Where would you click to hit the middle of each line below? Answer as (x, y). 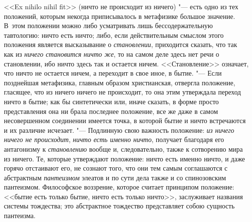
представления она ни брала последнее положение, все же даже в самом (111, 111)
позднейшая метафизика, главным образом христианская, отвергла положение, (120, 82)
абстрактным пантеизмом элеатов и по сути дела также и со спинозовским (115, 177)
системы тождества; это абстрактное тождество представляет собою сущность (119, 206)
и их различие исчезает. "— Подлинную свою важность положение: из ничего (119, 130)
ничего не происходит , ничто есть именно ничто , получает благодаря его (114, 139)
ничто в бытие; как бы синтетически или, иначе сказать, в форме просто (111, 101)
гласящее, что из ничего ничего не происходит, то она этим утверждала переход (123, 92)
